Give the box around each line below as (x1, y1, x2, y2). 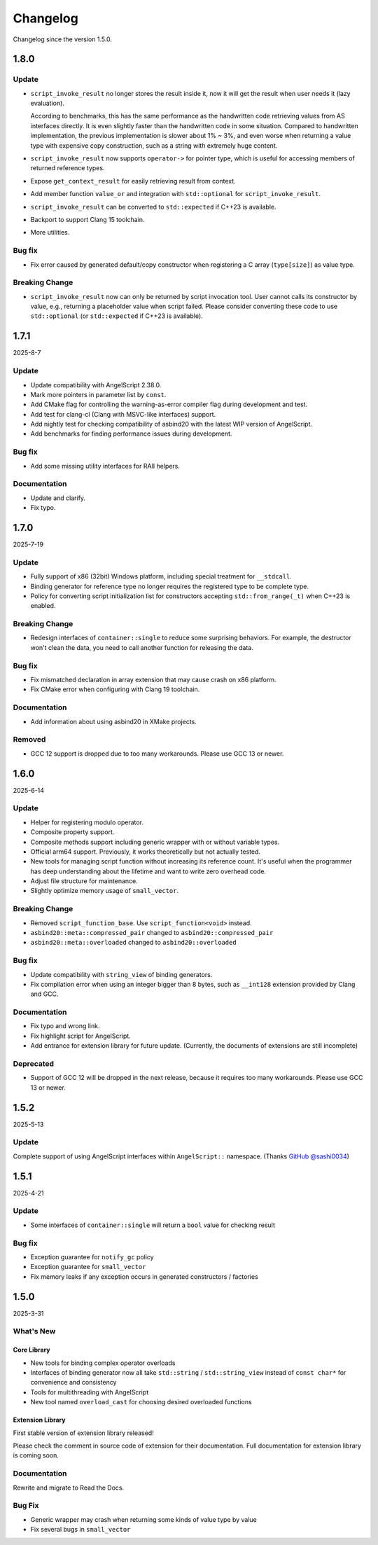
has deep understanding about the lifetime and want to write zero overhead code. (30, 867, 266, 875)
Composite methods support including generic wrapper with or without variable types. (30, 838, 280, 846)
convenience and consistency (30, 1378, 117, 1387)
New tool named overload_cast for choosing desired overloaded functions (30, 1398, 252, 1406)
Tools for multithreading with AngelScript (30, 1387, 149, 1397)
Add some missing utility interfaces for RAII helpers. (30, 462, 181, 470)
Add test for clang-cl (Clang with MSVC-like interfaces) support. (30, 410, 216, 418)
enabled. (30, 602, 56, 610)
